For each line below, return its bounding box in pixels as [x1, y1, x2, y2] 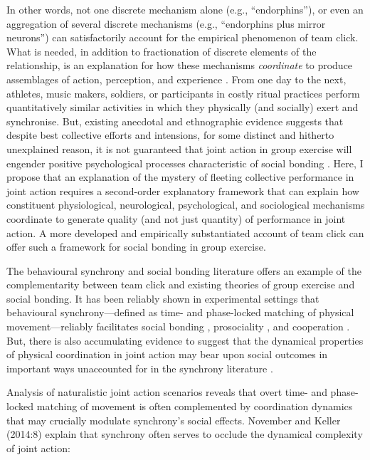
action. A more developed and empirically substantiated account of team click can [6, 225, 364, 240]
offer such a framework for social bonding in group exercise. [6, 239, 266, 254]
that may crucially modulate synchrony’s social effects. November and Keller [6, 412, 341, 427]
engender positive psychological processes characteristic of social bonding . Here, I [6, 155, 364, 170]
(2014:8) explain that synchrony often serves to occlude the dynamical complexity [6, 427, 363, 441]
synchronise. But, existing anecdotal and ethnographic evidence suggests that [6, 113, 344, 128]
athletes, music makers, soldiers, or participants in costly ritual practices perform [6, 85, 360, 100]
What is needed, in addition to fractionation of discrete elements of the [6, 43, 317, 58]
